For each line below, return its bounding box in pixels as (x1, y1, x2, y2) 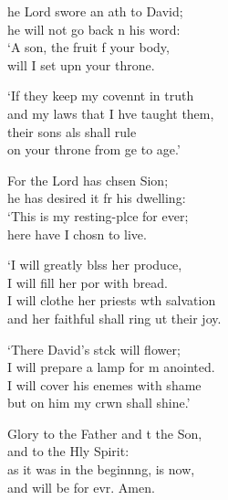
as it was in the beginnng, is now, (7, 460, 195, 479)
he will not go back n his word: (7, 19, 181, 38)
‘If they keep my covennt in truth (7, 86, 194, 105)
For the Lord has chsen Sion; (7, 170, 169, 189)
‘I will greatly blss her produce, (7, 255, 182, 274)
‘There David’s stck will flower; (7, 339, 181, 358)
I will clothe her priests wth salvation (7, 291, 216, 310)
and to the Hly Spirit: (7, 441, 130, 461)
